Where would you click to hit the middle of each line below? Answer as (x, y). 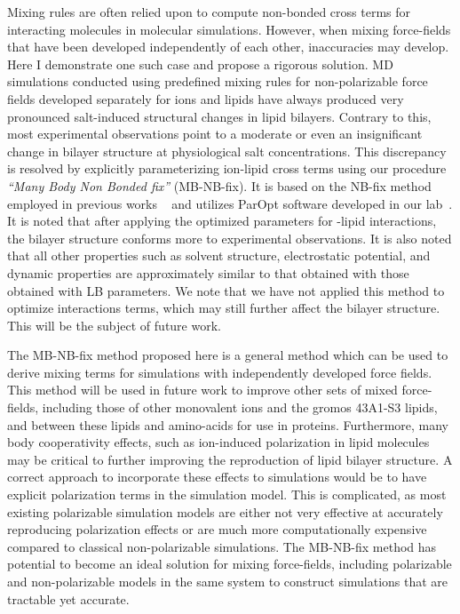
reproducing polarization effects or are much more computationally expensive (217, 529)
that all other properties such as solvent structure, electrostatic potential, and (219, 255)
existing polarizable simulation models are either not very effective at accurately (225, 511)
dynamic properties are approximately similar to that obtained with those (208, 272)
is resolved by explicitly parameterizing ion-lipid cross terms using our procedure (227, 168)
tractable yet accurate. (68, 598)
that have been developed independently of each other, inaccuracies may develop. (228, 47)
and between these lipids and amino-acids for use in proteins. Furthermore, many (228, 424)
